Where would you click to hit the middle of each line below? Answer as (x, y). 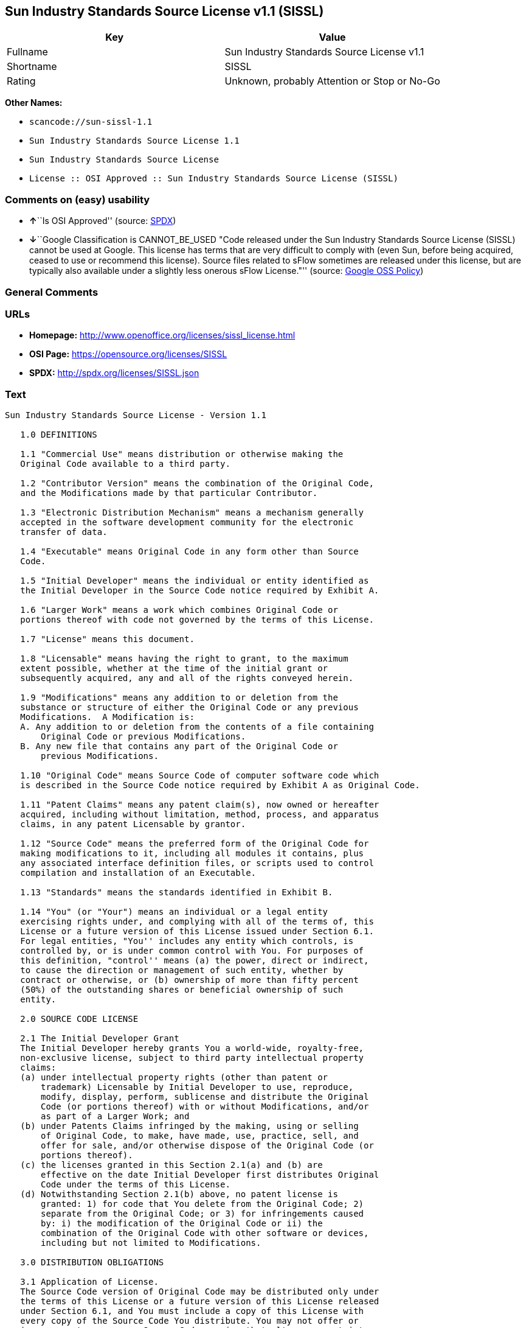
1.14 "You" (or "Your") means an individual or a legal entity (174, 912)
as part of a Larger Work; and (115, 1117)
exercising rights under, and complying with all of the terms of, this (197, 922)
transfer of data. (64, 532)
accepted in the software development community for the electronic (187, 522)
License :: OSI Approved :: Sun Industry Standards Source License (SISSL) (214, 179)
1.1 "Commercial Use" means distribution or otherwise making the (182, 454)
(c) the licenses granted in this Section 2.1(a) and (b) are (171, 1165)
